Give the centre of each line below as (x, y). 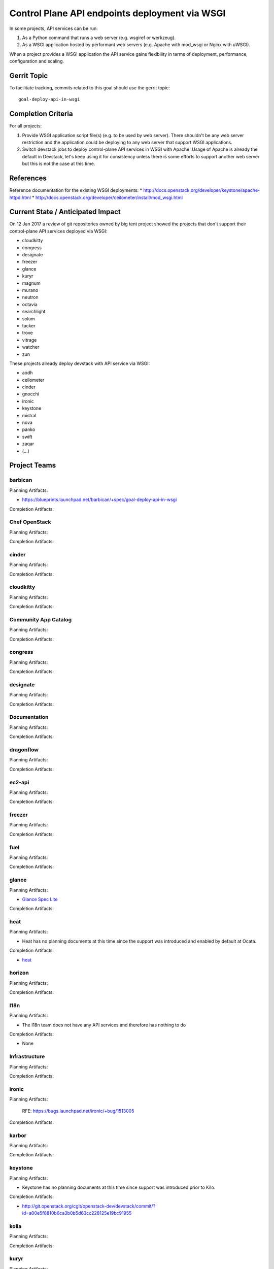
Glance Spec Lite (40, 899)
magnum (31, 283)
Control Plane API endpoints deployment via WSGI (117, 13)
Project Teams (32, 465)
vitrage (29, 340)
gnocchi (30, 394)
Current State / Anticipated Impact (65, 212)
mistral (29, 415)
